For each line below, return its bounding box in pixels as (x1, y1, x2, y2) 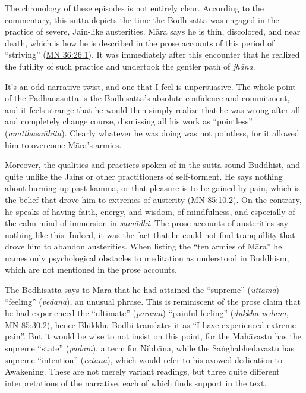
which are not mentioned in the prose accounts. (5, 263, 177, 276)
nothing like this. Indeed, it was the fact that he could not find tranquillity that (5, 228, 295, 241)
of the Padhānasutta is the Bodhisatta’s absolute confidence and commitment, (5, 92, 290, 104)
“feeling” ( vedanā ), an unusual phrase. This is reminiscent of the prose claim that (5, 295, 301, 307)
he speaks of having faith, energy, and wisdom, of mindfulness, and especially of (5, 205, 295, 217)
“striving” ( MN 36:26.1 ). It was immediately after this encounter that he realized (5, 48, 300, 61)
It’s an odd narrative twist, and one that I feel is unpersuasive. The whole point (5, 80, 296, 92)
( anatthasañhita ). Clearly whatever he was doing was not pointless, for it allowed (5, 126, 299, 139)
